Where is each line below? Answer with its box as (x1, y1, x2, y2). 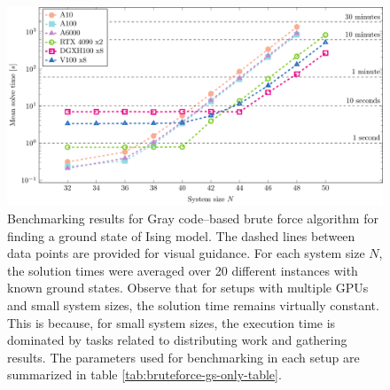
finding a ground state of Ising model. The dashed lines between (7, 226, 355, 245)
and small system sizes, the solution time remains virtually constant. (7, 295, 379, 314)
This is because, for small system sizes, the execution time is (7, 313, 336, 331)
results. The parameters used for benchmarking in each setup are (7, 347, 360, 366)
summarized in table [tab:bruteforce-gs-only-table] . (7, 365, 282, 384)
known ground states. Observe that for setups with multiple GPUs (7, 278, 369, 297)
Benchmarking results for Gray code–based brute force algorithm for (7, 209, 378, 228)
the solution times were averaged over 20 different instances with (7, 261, 358, 279)
